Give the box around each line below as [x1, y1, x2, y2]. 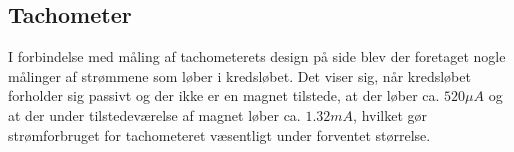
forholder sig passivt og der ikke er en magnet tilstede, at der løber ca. [8, 85, 440, 106]
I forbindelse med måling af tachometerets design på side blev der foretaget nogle [8, 46, 506, 67]
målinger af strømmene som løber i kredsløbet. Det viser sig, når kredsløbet [8, 65, 471, 86]
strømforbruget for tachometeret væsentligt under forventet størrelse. [8, 124, 431, 145]
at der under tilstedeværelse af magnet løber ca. [8, 104, 301, 125]
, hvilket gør [353, 104, 428, 125]
